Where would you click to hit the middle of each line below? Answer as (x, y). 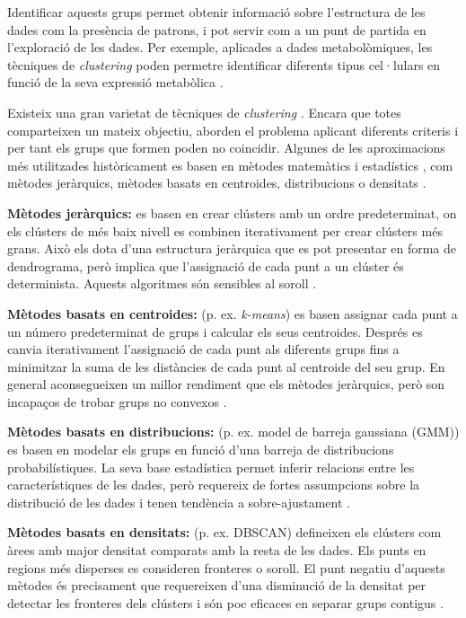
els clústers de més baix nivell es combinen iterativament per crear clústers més (225, 230)
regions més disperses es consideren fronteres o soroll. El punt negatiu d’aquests (226, 567)
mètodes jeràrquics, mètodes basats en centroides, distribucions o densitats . (217, 183)
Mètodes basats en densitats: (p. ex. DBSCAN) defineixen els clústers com (224, 532)
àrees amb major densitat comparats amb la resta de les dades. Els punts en (217, 550)
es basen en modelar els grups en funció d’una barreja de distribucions (201, 450)
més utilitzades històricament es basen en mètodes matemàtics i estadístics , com (230, 165)
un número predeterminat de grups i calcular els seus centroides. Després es (215, 331)
